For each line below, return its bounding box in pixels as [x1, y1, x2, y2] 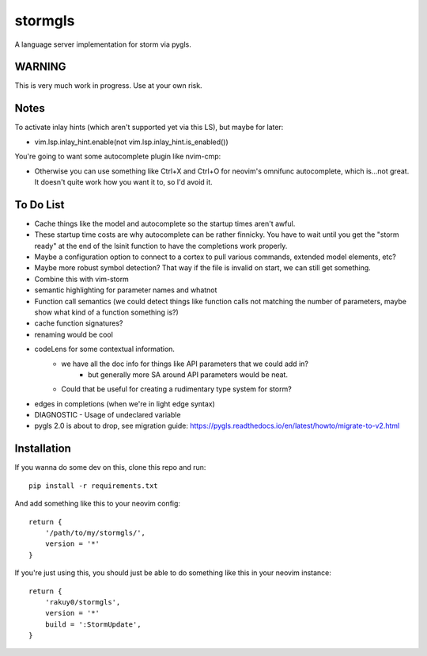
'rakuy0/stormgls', [44, 597, 121, 606]
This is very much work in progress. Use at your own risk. [14, 81, 202, 90]
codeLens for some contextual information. [34, 345, 176, 354]
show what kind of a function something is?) [34, 307, 179, 317]
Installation [14, 442, 71, 456]
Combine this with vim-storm [34, 274, 130, 284]
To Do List [14, 198, 65, 212]
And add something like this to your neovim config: [14, 499, 181, 509]
